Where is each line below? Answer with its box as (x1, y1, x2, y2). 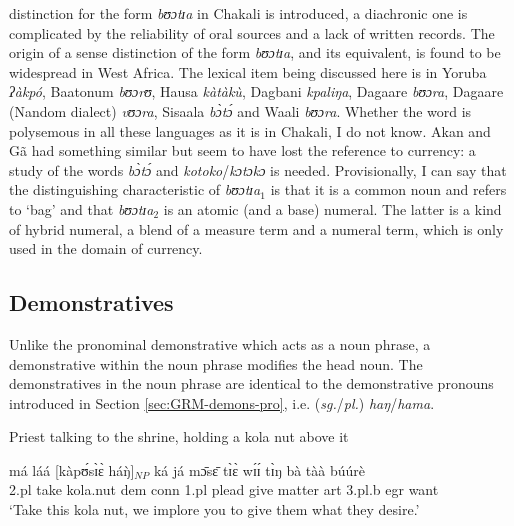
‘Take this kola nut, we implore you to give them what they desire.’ (9, 499, 420, 520)
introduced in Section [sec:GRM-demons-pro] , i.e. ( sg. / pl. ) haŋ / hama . (9, 392, 435, 413)
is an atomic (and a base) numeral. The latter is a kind (163, 198, 502, 219)
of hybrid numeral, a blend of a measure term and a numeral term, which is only (9, 218, 504, 239)
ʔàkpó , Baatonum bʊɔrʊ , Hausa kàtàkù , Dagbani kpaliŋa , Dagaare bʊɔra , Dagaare (9, 81, 504, 102)
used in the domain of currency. (9, 238, 203, 259)
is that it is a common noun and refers (270, 179, 507, 200)
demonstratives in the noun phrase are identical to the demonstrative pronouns (9, 373, 494, 394)
